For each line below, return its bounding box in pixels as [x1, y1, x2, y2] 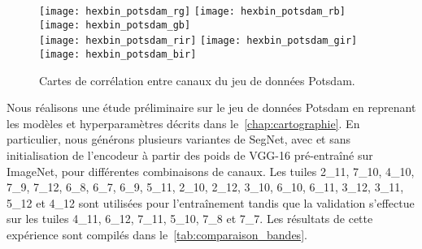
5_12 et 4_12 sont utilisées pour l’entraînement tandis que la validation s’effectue [7, 194, 415, 211]
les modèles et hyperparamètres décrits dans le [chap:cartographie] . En [7, 114, 360, 131]
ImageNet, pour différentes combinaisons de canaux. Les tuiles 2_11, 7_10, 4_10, [7, 162, 415, 179]
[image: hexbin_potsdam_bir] [39, 48, 197, 60]
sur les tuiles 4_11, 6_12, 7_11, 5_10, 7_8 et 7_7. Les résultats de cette [7, 210, 373, 227]
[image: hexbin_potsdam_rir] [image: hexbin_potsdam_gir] [39, 35, 358, 47]
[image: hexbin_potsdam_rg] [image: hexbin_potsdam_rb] [39, 6, 346, 17]
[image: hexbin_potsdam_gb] [39, 19, 191, 31]
